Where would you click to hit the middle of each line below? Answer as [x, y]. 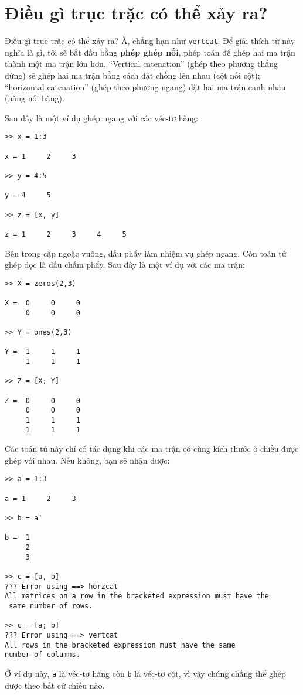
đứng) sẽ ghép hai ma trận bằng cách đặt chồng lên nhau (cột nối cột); [132, 75]
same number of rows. [51, 606]
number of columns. [42, 655]
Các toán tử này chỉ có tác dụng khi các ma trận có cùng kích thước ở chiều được [152, 449]
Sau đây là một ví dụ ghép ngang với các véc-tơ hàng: [102, 117]
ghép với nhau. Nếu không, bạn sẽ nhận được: [87, 460]
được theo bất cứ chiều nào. [55, 685]
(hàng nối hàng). [35, 98]
